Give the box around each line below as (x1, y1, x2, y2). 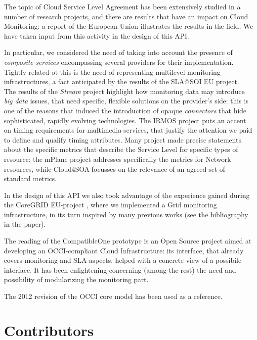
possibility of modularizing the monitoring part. (4, 274, 149, 285)
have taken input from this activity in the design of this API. (4, 30, 189, 41)
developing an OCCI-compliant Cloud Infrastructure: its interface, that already (4, 245, 244, 255)
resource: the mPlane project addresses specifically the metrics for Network (4, 153, 231, 164)
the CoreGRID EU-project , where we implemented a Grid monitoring (4, 199, 217, 210)
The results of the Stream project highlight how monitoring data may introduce (4, 86, 245, 96)
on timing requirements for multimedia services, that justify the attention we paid (4, 125, 253, 135)
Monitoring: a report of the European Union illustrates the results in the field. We (4, 21, 253, 31)
